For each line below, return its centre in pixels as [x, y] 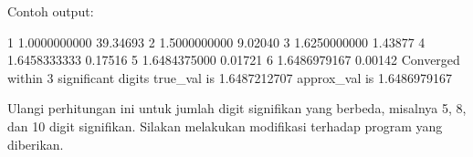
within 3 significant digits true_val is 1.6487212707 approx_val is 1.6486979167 [230, 77]
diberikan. [36, 144]
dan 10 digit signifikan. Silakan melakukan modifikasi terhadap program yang [225, 126]
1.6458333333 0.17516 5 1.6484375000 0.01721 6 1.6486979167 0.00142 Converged [234, 60]
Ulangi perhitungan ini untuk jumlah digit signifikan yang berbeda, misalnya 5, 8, [237, 108]
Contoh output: [51, 11]
